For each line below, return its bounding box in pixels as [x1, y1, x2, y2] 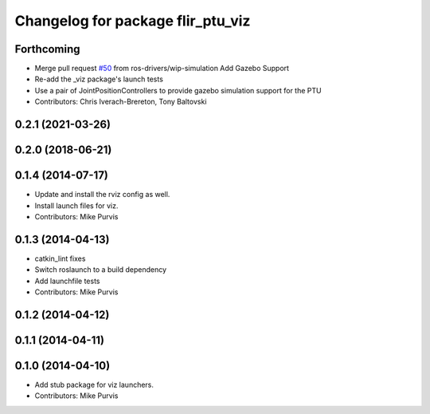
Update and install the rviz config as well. [34, 190, 170, 199]
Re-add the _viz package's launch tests [34, 74, 163, 84]
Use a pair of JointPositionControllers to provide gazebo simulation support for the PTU [34, 85, 322, 95]
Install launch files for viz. [34, 200, 119, 211]
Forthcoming [14, 42, 80, 56]
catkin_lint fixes [34, 254, 86, 263]
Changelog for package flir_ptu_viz [14, 12, 251, 30]
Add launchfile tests [34, 276, 100, 286]
